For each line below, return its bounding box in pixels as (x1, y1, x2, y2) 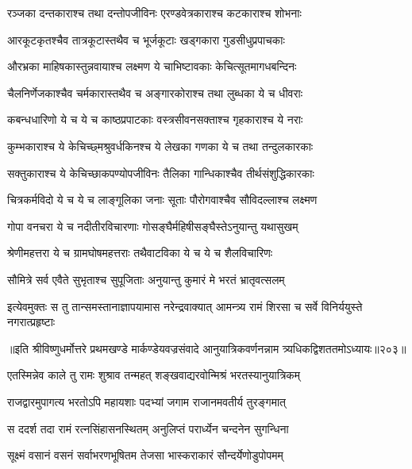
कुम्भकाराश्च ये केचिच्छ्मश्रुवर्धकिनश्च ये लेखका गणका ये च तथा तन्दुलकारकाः (7, 137, 314, 154)
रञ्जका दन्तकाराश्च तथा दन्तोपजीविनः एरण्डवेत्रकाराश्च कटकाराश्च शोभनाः (7, 5, 302, 21)
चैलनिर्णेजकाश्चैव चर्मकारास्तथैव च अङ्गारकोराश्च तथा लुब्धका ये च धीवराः (7, 84, 303, 101)
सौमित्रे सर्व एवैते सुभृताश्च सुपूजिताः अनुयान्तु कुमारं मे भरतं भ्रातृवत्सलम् (7, 271, 285, 287)
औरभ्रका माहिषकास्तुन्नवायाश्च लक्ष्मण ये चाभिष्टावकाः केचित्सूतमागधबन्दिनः (7, 58, 297, 75)
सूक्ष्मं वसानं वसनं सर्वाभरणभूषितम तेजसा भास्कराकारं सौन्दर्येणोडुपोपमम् (7, 447, 283, 463)
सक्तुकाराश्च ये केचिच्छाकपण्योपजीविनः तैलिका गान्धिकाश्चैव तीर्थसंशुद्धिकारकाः (7, 164, 314, 181)
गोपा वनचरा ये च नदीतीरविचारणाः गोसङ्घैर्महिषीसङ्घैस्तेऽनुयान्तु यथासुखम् (7, 217, 298, 234)
